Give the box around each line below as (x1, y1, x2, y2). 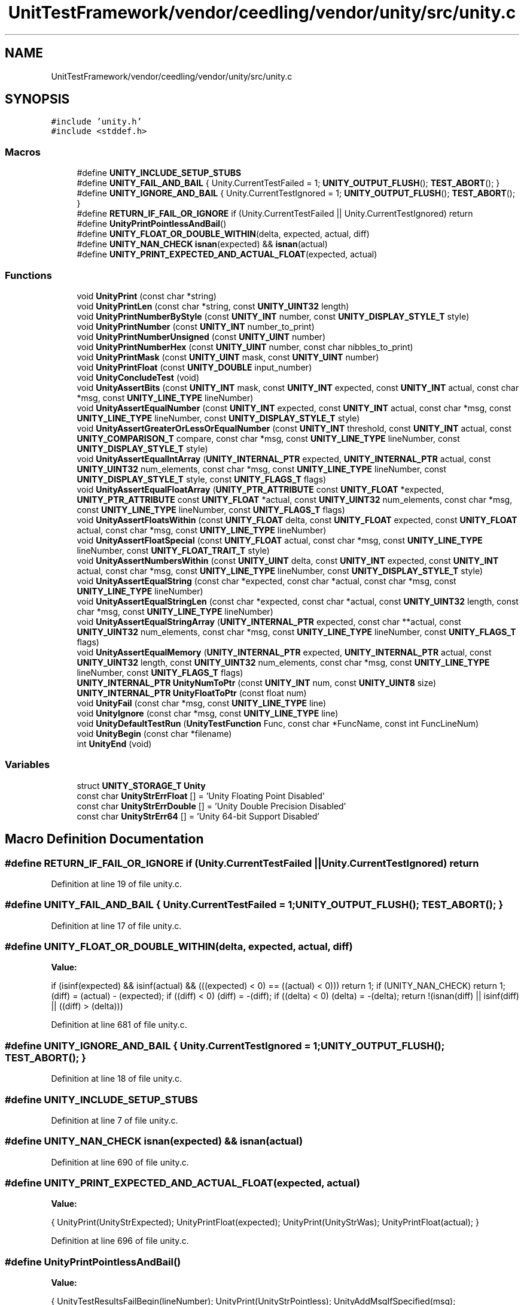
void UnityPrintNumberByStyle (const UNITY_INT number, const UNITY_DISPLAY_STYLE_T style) (77, 311, 470, 321)
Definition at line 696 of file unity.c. (51, 1236, 189, 1246)
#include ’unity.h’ (51, 117, 142, 127)
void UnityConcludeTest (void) (77, 372, 200, 383)
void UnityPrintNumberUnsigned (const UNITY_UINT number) (77, 331, 325, 342)
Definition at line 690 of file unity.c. (51, 1157, 189, 1167)
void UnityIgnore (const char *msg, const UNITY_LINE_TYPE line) (77, 708, 339, 718)
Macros (5, 145, 41, 158)
